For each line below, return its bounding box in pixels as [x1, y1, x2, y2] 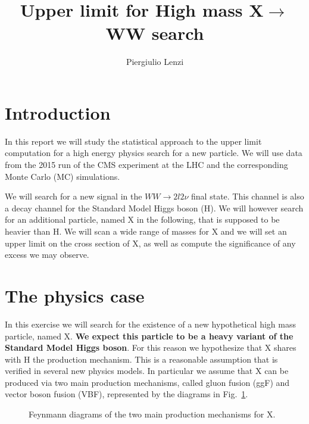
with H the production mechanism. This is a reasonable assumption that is [5, 353, 278, 365]
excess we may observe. [5, 248, 89, 261]
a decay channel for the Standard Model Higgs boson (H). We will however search [5, 201, 304, 214]
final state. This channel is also [191, 190, 304, 202]
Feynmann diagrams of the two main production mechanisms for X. [29, 408, 276, 420]
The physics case [5, 283, 145, 307]
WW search [105, 21, 204, 45]
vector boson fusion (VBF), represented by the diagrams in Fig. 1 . [5, 388, 248, 400]
